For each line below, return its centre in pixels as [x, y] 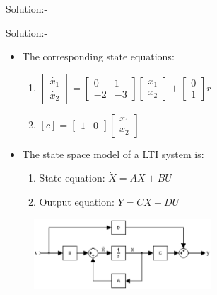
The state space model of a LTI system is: [113, 154]
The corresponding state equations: [98, 56]
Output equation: [77, 201]
